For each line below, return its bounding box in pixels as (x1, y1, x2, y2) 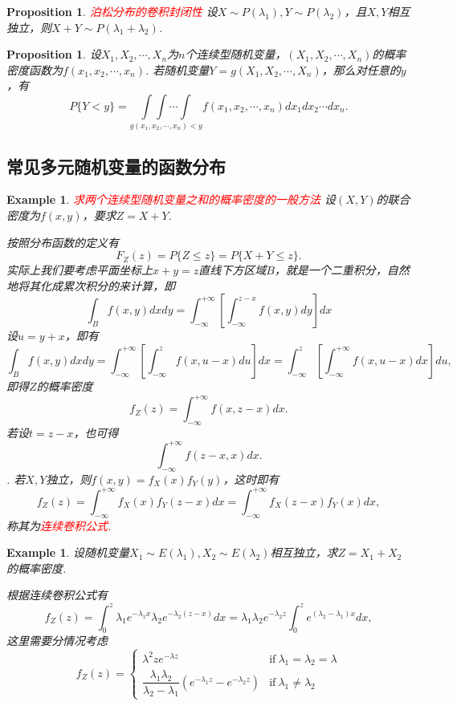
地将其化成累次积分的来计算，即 (6, 277, 175, 294)
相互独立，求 (270, 544, 338, 561)
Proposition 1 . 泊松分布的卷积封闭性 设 (6, 3, 218, 19)
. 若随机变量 (145, 61, 210, 78)
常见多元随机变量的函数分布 (6, 153, 226, 178)
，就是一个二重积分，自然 (274, 262, 410, 278)
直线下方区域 (198, 262, 267, 278)
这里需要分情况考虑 (6, 632, 108, 649)
